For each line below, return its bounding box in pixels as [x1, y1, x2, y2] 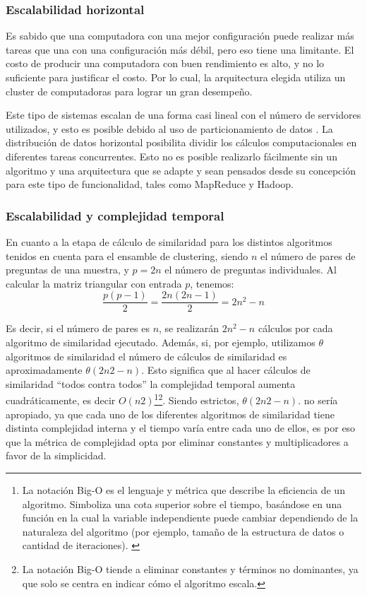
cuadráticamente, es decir [6, 393, 116, 408]
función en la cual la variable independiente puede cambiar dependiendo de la [22, 510, 359, 525]
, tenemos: [190, 276, 234, 290]
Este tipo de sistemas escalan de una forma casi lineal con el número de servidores [6, 107, 361, 122]
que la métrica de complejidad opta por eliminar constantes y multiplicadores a [6, 434, 349, 449]
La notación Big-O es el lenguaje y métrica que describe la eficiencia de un [22, 483, 345, 497]
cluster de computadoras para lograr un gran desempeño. [6, 83, 253, 98]
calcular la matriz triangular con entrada [6, 276, 182, 290]
